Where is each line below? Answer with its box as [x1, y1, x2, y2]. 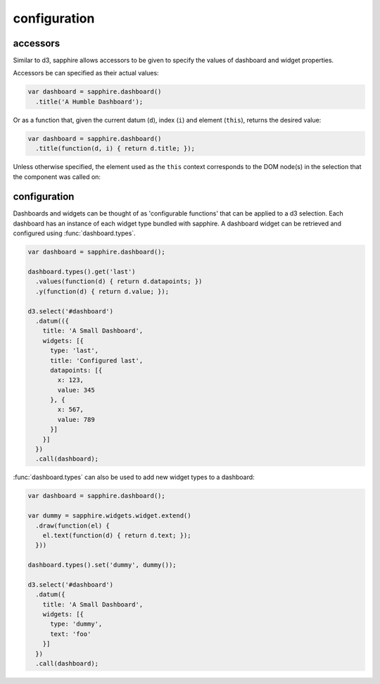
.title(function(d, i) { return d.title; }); [35, 144, 195, 153]
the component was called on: [13, 173, 101, 181]
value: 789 [57, 416, 95, 423]
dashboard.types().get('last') [27, 268, 137, 276]
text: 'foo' [50, 630, 91, 638]
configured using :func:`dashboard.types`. [13, 229, 137, 237]
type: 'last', [50, 347, 99, 355]
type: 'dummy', [50, 620, 103, 628]
